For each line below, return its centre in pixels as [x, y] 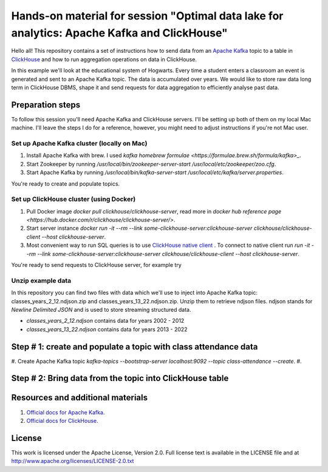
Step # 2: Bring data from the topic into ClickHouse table [120, 378]
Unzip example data [41, 280]
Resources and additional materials [80, 398]
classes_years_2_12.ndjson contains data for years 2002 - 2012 [105, 321]
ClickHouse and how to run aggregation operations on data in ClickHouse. [104, 59]
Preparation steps [46, 105]
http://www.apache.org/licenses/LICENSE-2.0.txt [73, 461]
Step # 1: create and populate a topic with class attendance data [135, 347]
